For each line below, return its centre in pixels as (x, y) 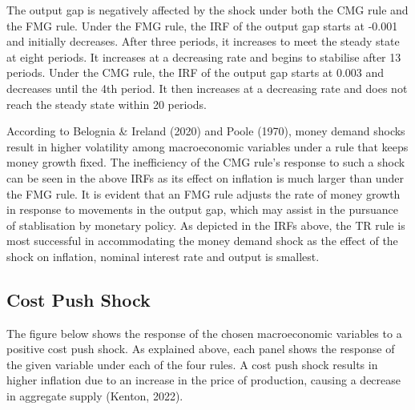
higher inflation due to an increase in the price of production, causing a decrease (203, 380)
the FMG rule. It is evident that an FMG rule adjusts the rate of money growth (203, 193)
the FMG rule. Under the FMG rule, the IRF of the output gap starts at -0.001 (202, 25)
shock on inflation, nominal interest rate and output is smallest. (163, 256)
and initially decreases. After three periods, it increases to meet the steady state (203, 41)
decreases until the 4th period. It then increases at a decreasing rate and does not (207, 88)
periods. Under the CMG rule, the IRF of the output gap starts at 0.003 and (195, 72)
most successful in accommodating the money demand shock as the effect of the (202, 241)
